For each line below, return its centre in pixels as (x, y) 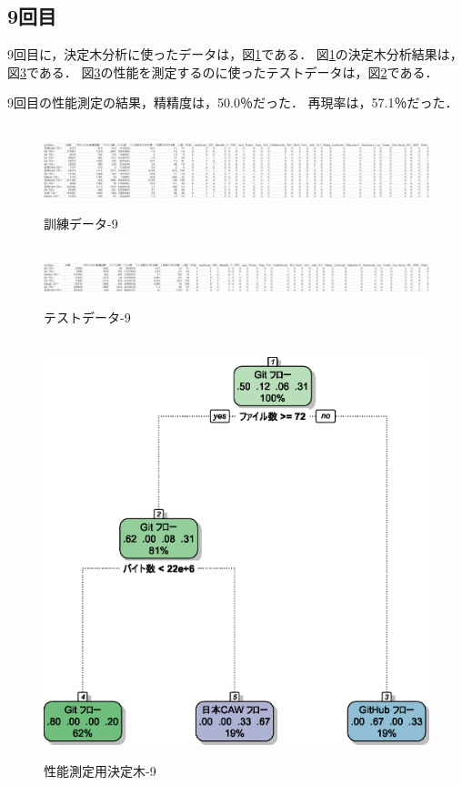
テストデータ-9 (87, 316)
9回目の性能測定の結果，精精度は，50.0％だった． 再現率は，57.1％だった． (233, 102)
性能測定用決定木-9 (100, 770)
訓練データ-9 (81, 223)
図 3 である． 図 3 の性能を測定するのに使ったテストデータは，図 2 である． (223, 71)
